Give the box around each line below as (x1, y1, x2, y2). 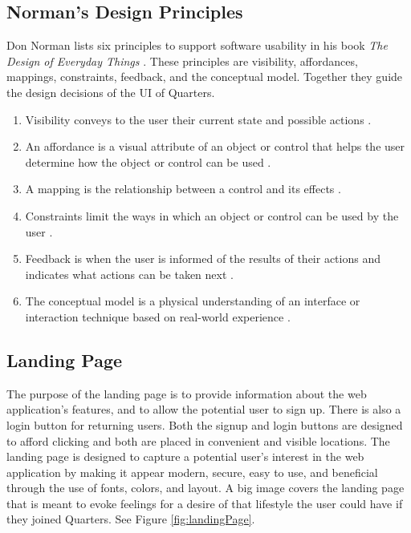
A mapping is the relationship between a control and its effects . (25, 180, 341, 197)
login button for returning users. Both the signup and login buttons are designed (6, 416, 403, 433)
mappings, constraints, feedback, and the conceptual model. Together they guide (6, 68, 403, 85)
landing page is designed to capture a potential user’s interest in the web (6, 448, 364, 465)
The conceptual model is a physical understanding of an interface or (25, 293, 360, 309)
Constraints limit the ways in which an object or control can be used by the (25, 207, 399, 224)
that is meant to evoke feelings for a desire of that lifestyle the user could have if (6, 495, 403, 511)
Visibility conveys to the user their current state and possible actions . (25, 111, 372, 127)
